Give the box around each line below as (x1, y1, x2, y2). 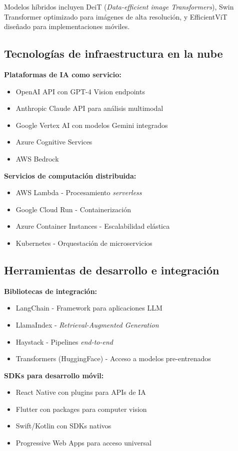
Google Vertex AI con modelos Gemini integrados (15, 119, 168, 130)
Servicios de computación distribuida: (4, 170, 136, 181)
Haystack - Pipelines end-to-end (15, 336, 113, 347)
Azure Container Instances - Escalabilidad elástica (15, 221, 170, 231)
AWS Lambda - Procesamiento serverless (15, 187, 142, 198)
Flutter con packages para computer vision (15, 403, 147, 414)
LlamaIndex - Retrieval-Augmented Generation (15, 319, 159, 330)
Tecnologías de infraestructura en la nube (4, 46, 223, 61)
